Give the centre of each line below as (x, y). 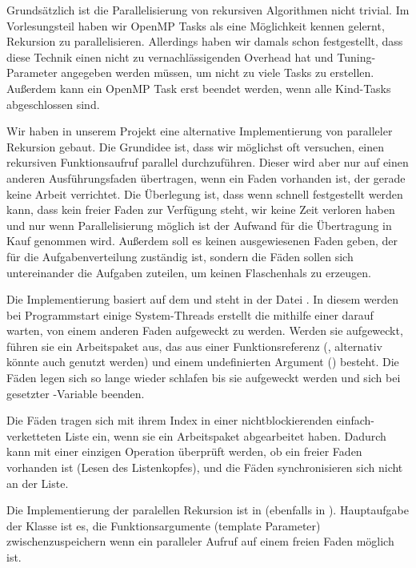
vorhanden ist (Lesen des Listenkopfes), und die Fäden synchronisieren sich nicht (205, 467)
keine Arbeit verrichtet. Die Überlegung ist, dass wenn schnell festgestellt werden (205, 193)
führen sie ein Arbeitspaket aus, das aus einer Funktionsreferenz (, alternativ (194, 346)
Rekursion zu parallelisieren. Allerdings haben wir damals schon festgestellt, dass (205, 41)
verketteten (34, 435)
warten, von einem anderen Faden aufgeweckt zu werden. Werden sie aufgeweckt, (205, 330)
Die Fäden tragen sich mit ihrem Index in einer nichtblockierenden (170, 420)
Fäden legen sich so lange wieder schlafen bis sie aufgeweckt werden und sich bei (204, 378)
